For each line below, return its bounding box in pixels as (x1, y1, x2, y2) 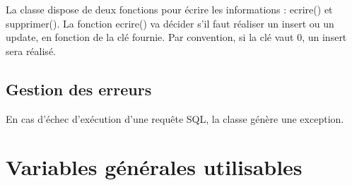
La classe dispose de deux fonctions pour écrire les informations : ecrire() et (6, 2, 333, 16)
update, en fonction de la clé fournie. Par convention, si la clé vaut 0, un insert (6, 30, 347, 44)
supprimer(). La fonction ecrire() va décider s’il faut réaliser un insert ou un (6, 16, 334, 30)
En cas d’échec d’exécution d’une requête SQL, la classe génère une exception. (6, 111, 344, 126)
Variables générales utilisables (6, 153, 303, 181)
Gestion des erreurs (6, 78, 152, 100)
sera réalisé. (6, 43, 56, 58)
